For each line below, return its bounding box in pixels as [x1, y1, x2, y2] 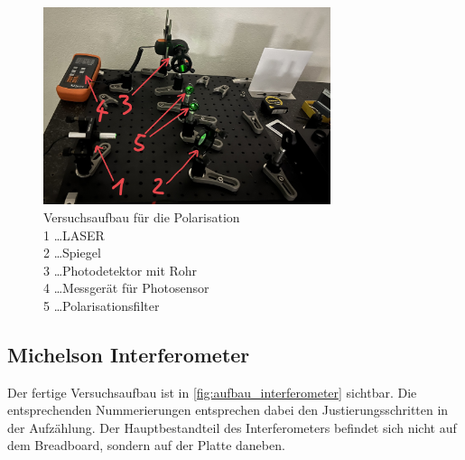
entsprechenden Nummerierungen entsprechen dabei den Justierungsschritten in [7, 400, 449, 419]
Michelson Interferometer [7, 340, 250, 368]
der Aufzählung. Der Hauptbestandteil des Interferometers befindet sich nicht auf [7, 418, 457, 437]
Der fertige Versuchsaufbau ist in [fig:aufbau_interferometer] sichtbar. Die [7, 382, 417, 401]
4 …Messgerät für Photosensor [43, 278, 209, 297]
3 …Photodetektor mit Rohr [43, 260, 198, 279]
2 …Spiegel [43, 243, 101, 262]
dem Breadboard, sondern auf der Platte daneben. [7, 436, 285, 455]
